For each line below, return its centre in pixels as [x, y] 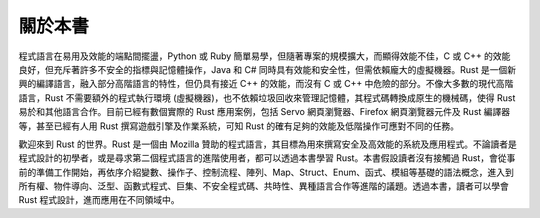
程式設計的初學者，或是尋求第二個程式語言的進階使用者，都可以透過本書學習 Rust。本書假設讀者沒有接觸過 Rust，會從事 [267, 158]
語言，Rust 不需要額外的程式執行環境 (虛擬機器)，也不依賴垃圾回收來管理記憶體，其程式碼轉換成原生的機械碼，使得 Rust [267, 97]
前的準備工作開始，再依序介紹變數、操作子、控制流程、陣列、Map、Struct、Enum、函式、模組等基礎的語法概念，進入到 [266, 172]
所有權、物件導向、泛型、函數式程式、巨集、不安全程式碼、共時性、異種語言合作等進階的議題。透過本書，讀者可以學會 [263, 186]
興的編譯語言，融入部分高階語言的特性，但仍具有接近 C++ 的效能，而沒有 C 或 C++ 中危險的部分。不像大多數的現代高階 [266, 84]
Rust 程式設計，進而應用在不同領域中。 [99, 200]
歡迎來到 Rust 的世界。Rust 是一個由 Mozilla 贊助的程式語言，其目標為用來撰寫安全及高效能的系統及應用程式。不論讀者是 [267, 144]
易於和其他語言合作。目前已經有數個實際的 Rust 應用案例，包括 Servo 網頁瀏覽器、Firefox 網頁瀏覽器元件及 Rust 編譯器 [264, 112]
